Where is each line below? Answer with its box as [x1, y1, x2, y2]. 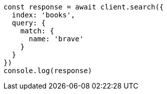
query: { [11, 19, 46, 27]
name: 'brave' [28, 35, 84, 43]
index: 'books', [11, 11, 75, 19]
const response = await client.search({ [3, 3, 164, 11]
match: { [20, 27, 54, 35]
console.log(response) [3, 67, 92, 75]
